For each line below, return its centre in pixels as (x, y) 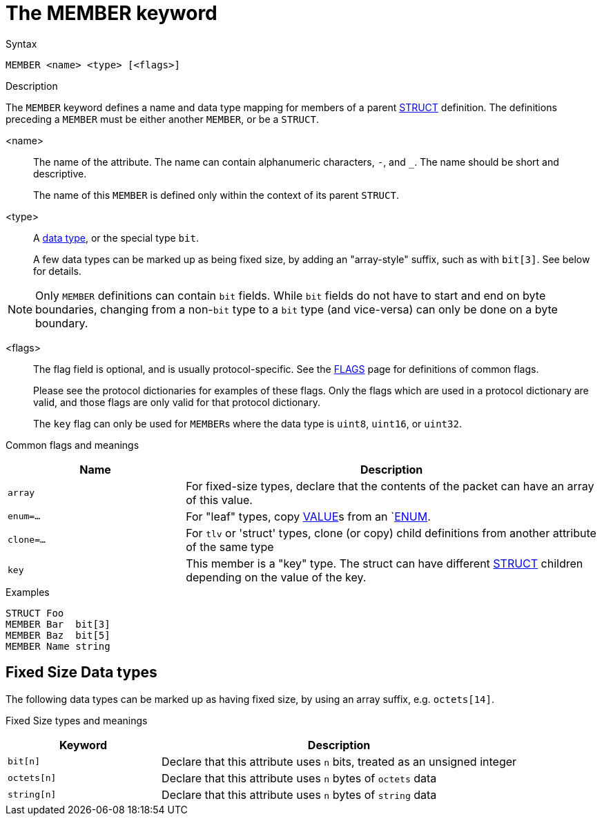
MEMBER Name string (58, 646)
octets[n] (32, 778)
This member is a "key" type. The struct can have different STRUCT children (385, 563)
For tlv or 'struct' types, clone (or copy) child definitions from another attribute (391, 533)
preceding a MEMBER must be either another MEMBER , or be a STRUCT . (162, 119)
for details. (57, 271)
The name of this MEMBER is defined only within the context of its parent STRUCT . (216, 195)
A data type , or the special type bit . (116, 238)
